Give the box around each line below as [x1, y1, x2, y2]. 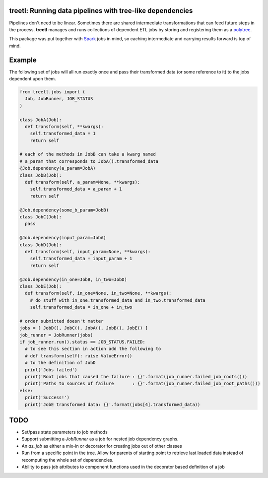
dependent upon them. [9, 75, 57, 81]
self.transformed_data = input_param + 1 [30, 256, 133, 262]
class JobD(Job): [19, 242, 62, 248]
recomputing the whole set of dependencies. [21, 457, 114, 463]
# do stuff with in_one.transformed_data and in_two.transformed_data [30, 297, 206, 303]
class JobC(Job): [19, 214, 62, 219]
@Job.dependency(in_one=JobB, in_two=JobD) [19, 276, 128, 282]
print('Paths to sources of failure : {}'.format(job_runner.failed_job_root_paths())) [25, 381, 261, 387]
